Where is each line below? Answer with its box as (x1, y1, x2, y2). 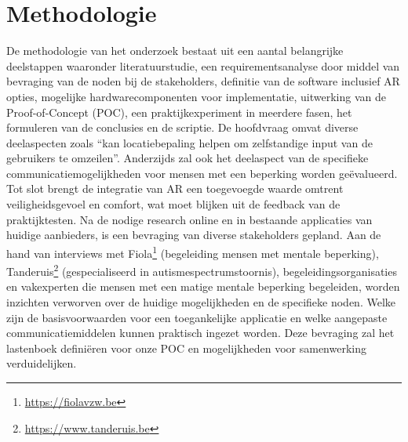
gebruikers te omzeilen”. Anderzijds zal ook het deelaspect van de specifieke (6, 150, 369, 166)
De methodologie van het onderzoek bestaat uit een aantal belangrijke (6, 42, 344, 59)
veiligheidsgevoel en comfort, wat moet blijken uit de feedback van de (6, 196, 341, 212)
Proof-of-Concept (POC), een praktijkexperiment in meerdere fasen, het (6, 103, 352, 120)
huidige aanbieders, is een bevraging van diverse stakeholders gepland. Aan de (6, 226, 381, 243)
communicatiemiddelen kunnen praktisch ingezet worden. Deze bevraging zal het (6, 324, 395, 341)
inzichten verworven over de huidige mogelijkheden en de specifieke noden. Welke (6, 293, 396, 310)
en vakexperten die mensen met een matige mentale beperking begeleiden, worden (6, 278, 400, 295)
